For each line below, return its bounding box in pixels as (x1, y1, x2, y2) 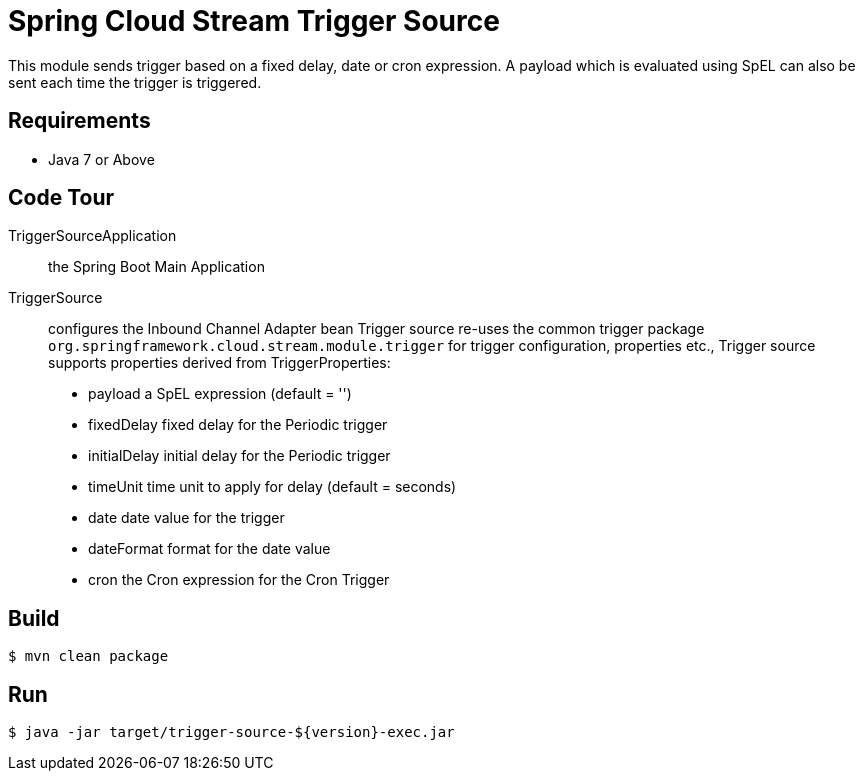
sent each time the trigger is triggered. (8, 73, 262, 91)
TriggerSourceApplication (8, 227, 177, 245)
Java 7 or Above (48, 150, 155, 168)
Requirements (8, 108, 151, 134)
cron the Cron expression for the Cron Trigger (88, 571, 390, 589)
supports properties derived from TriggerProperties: (48, 354, 391, 372)
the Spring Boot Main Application (48, 258, 265, 276)
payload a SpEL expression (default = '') (88, 385, 352, 403)
